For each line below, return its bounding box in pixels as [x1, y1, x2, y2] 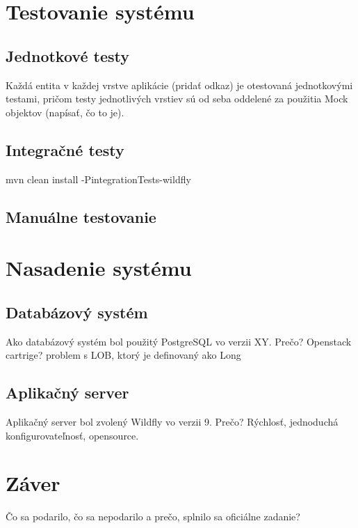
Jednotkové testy [6, 45, 129, 66]
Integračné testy [6, 139, 124, 160]
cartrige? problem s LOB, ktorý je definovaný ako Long [6, 348, 241, 362]
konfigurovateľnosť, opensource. [6, 428, 139, 442]
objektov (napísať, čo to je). [6, 104, 124, 119]
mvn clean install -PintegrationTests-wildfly [6, 171, 191, 186]
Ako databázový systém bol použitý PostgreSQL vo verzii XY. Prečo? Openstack [6, 334, 352, 348]
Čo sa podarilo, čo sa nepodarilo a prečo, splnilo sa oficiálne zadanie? [6, 509, 300, 524]
